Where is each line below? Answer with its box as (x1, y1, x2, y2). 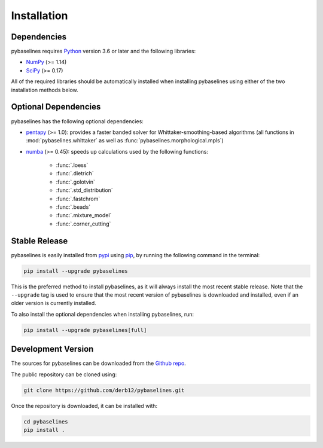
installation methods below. (11, 86, 79, 93)
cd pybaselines (23, 418, 68, 425)
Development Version (11, 344, 94, 354)
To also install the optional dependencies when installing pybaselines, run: (11, 310, 194, 318)
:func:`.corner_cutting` (56, 220, 111, 227)
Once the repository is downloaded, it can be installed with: (11, 402, 158, 409)
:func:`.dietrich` (56, 170, 94, 177)
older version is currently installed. (11, 300, 97, 307)
